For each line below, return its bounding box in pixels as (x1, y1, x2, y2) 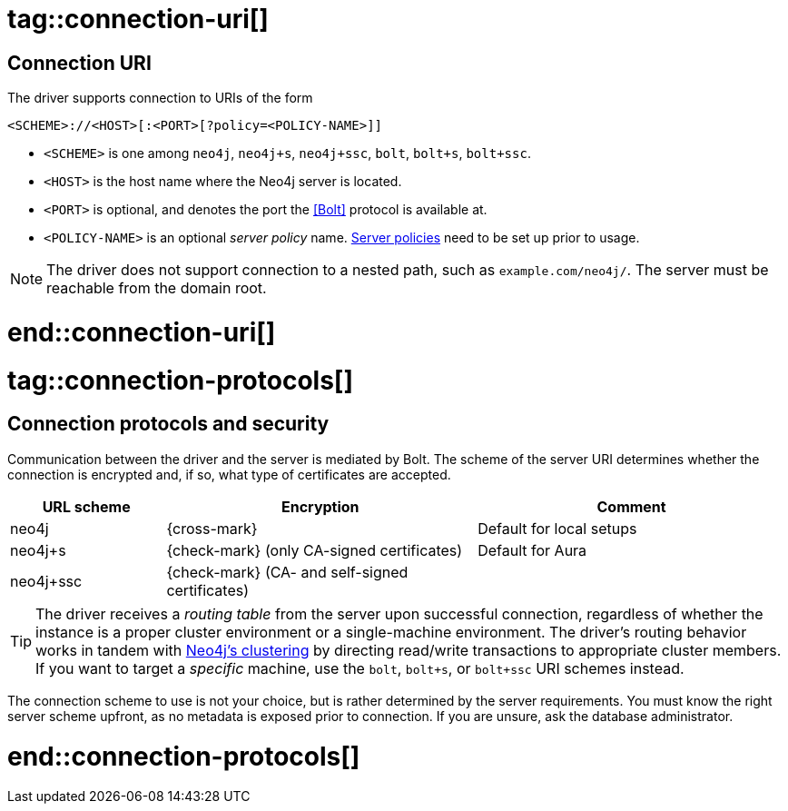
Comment (596, 497, 666, 516)
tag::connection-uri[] (7, 4, 269, 35)
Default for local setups (478, 519, 637, 538)
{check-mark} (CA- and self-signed (166, 562, 409, 581)
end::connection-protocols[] (7, 740, 360, 772)
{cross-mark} (166, 519, 258, 538)
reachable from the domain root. (46, 279, 267, 298)
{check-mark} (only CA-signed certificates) (166, 540, 463, 559)
